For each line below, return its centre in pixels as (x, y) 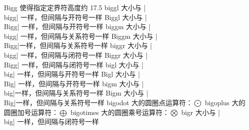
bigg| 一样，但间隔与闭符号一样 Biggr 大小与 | (76, 55)
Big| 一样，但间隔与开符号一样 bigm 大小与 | (74, 83)
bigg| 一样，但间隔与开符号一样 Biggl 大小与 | (75, 17)
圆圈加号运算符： (31, 112)
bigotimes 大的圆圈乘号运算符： (120, 112)
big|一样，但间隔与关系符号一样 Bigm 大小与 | (76, 93)
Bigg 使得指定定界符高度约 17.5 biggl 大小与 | (75, 7)
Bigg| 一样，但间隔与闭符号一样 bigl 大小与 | (74, 64)
